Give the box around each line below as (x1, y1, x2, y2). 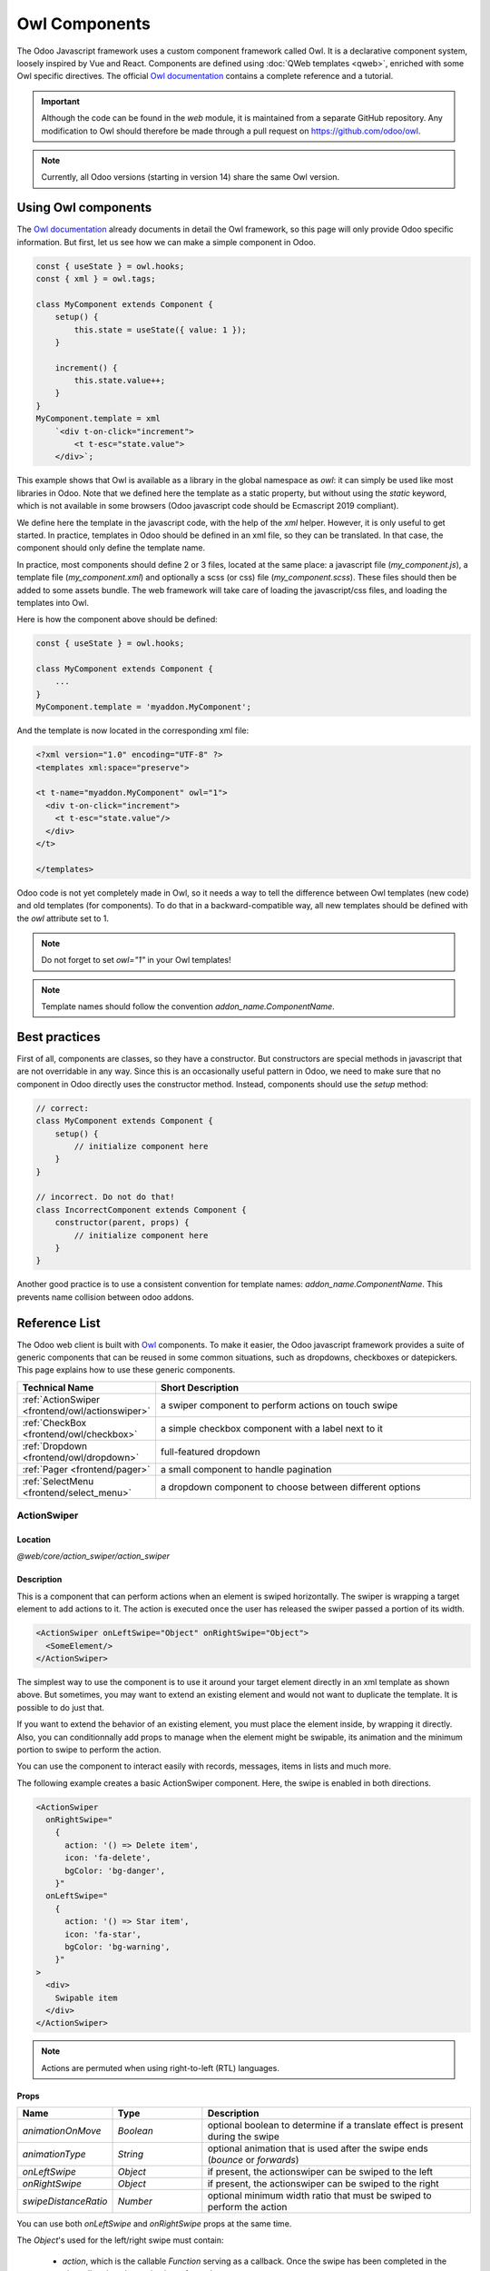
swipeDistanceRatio (22, 2195, 108, 2207)
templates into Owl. (16, 597, 90, 608)
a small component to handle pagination (160, 1463, 332, 1475)
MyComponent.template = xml (35, 413, 161, 424)
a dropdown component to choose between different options (160, 1481, 421, 1493)
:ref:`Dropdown (22, 1440, 88, 1453)
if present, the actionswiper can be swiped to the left (207, 2166, 433, 2178)
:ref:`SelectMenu (22, 1474, 94, 1487)
